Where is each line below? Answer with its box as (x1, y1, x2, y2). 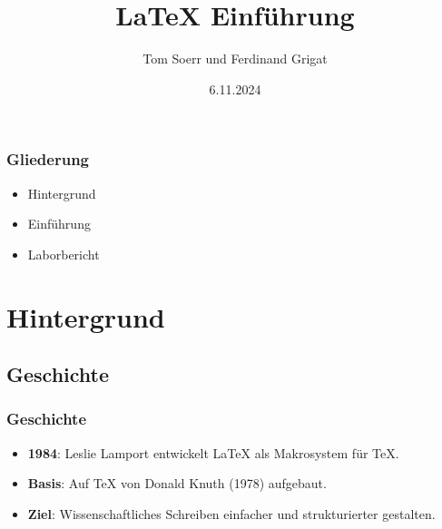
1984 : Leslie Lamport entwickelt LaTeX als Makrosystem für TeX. (27, 443, 399, 462)
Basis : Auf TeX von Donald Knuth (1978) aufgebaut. (27, 474, 327, 493)
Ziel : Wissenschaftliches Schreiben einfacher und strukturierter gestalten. (27, 504, 436, 523)
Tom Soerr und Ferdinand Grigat (142, 49, 328, 68)
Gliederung (6, 148, 89, 171)
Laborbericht (27, 244, 100, 263)
